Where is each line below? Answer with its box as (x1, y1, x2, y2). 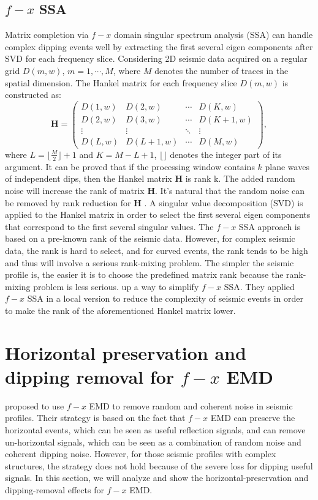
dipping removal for (5, 364, 175, 389)
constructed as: (5, 88, 61, 101)
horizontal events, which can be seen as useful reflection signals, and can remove (5, 424, 306, 436)
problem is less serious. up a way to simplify (33, 280, 199, 293)
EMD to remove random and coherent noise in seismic (89, 399, 293, 412)
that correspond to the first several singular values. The (5, 220, 214, 233)
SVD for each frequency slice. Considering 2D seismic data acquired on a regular (5, 52, 308, 65)
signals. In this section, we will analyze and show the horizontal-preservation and (5, 471, 309, 484)
